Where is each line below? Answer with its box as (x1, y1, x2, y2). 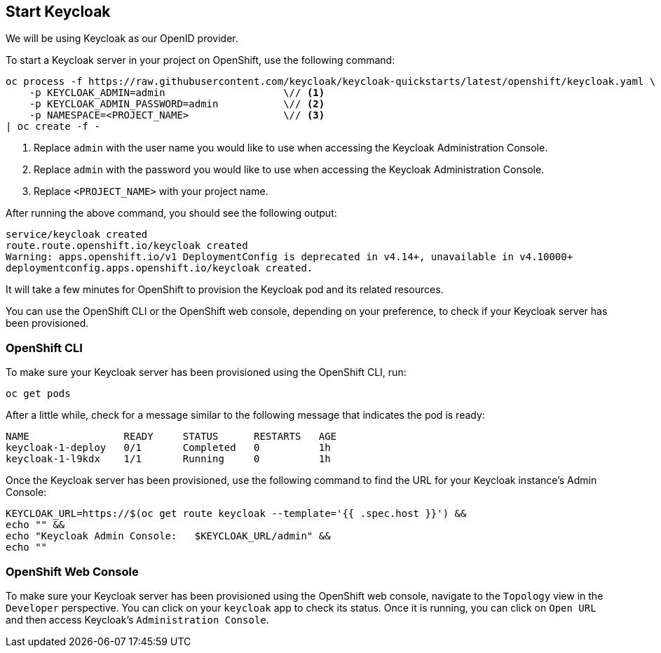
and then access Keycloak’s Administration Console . (6, 613, 269, 626)
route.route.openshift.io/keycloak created (6, 240, 248, 252)
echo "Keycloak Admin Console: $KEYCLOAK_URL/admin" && (6, 530, 331, 542)
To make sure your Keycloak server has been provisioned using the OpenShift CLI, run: (6, 366, 407, 379)
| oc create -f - (6, 121, 100, 133)
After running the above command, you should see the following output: (6, 207, 337, 220)
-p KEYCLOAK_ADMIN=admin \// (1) (29, 87, 325, 99)
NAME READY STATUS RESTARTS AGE (6, 431, 337, 443)
